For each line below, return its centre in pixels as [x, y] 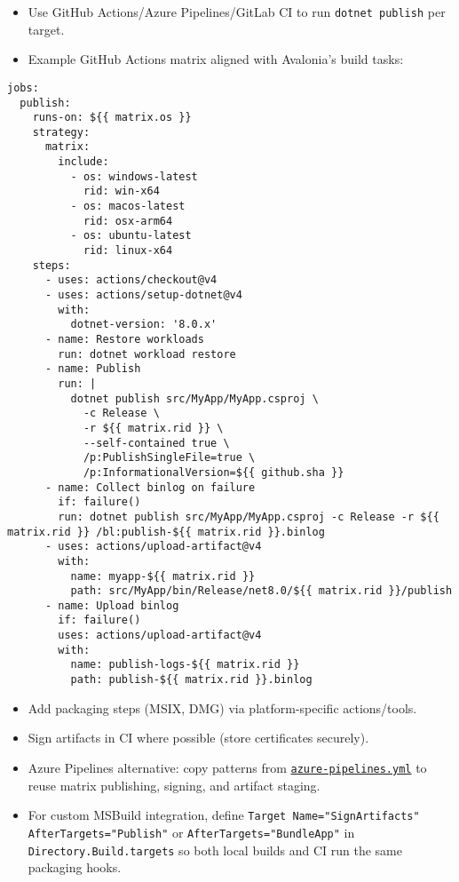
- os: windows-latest [134, 176]
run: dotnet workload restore [147, 354]
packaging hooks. [75, 867]
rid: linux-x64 [128, 251]
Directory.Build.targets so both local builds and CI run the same [215, 850]
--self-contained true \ [156, 443]
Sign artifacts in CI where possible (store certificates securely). [198, 738]
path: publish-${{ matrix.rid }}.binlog [191, 680]
